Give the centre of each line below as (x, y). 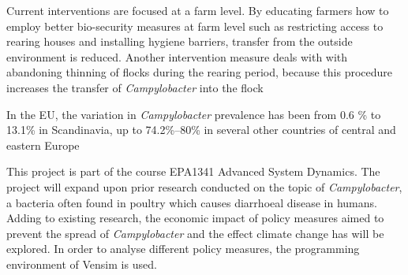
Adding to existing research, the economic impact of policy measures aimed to (195, 218)
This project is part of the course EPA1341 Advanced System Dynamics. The (193, 171)
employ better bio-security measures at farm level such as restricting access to (195, 26)
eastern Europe (43, 145)
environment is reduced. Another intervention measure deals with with (177, 56)
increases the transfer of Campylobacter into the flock (135, 87)
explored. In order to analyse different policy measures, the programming (183, 249)
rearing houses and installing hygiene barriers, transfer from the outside (180, 41)
